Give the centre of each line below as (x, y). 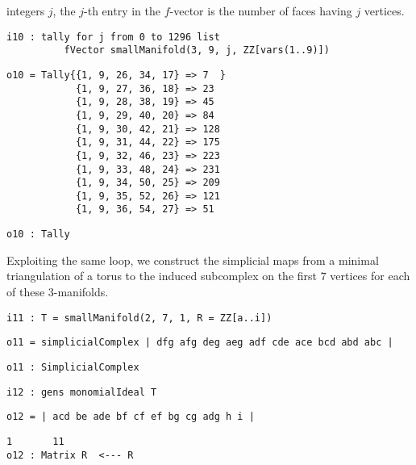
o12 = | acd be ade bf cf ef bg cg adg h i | (131, 417)
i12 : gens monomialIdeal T (82, 392)
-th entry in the (122, 10)
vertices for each (370, 276)
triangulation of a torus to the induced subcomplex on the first (162, 276)
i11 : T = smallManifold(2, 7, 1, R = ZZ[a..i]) (139, 318)
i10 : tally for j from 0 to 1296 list (113, 37)
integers (26, 10)
